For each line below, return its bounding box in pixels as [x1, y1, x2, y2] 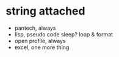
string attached [5, 4, 85, 18]
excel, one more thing [14, 44, 70, 51]
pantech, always [14, 24, 56, 32]
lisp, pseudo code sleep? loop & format [14, 30, 114, 38]
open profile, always [14, 37, 66, 44]
